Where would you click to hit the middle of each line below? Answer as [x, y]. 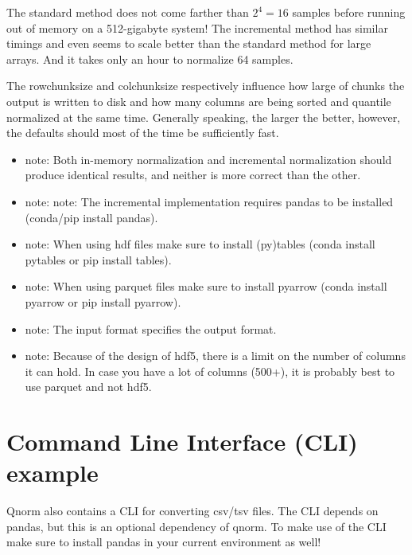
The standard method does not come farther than [128, 12]
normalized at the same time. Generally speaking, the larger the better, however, [204, 117]
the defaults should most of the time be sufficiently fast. [143, 133]
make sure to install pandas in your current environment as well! [164, 542]
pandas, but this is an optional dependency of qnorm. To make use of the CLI [196, 526]
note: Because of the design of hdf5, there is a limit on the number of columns [215, 356]
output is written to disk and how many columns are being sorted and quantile [199, 101]
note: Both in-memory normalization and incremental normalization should [208, 159]
